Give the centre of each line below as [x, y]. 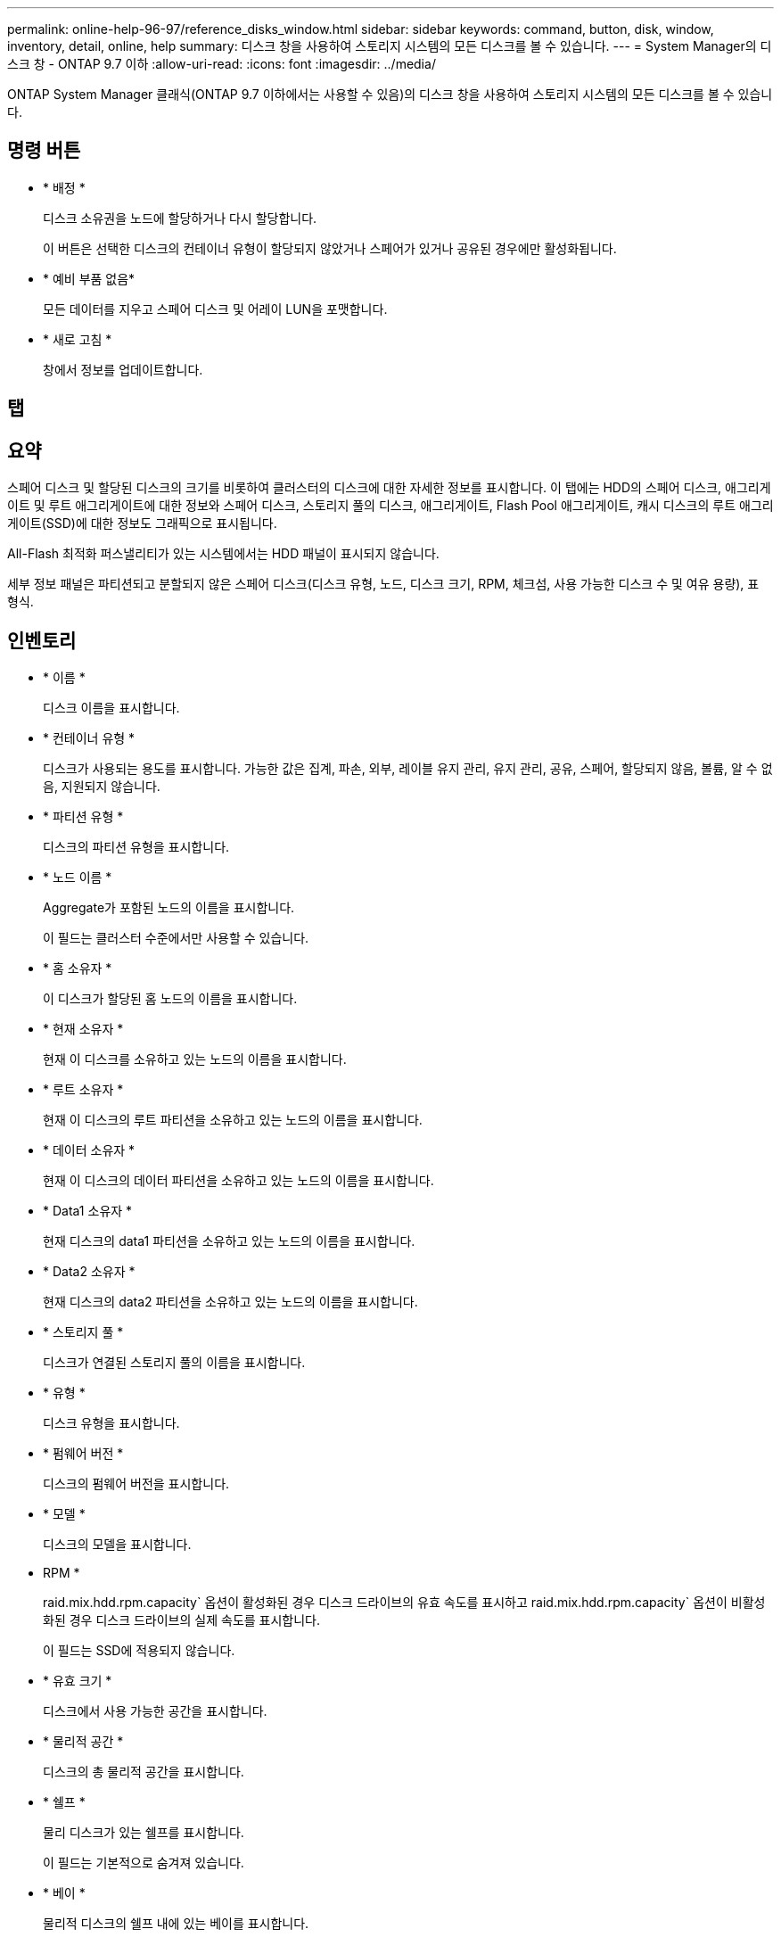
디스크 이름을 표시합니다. [111, 707]
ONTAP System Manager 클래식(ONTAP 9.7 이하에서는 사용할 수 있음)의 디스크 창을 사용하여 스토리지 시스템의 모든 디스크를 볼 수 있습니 [390, 94]
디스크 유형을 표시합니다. [111, 1422]
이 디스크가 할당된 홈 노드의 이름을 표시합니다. [170, 998]
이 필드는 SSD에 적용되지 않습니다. [139, 1650]
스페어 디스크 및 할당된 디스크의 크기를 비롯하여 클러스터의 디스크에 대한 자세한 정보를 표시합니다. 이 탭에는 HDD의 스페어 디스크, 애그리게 [389, 488]
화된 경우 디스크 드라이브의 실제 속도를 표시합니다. [182, 1620]
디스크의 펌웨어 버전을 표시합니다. [136, 1483]
